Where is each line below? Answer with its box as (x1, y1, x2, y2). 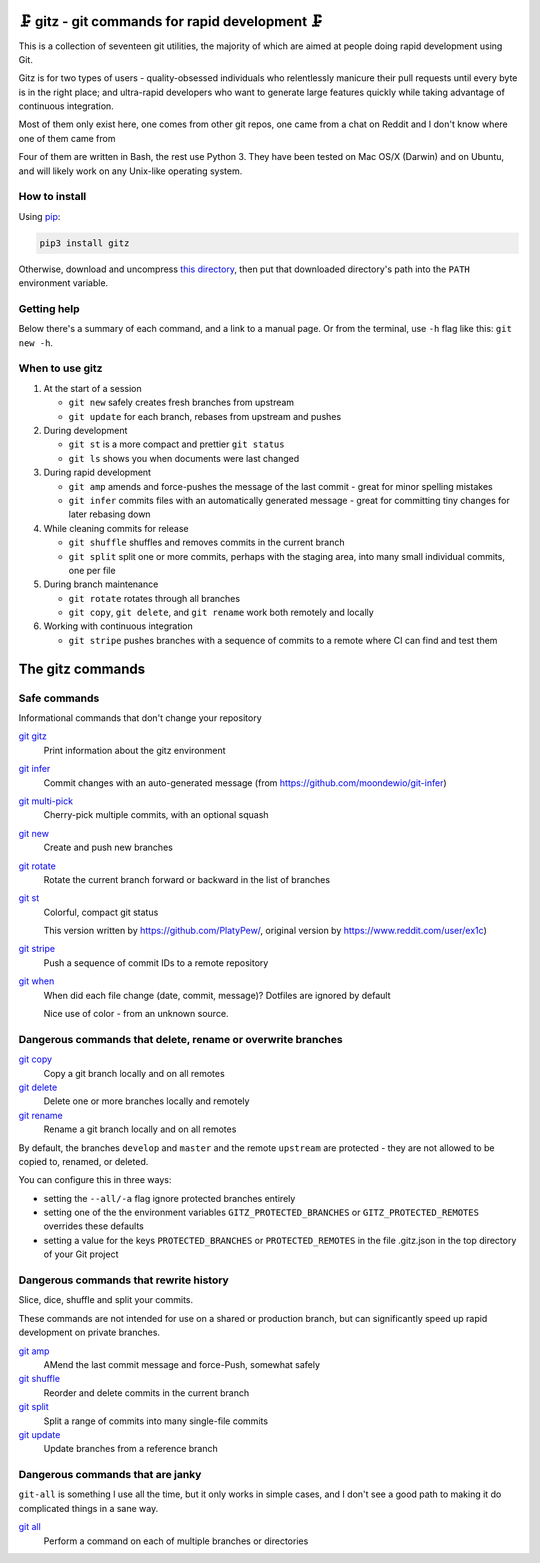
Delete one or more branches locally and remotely (43, 1095, 250, 1107)
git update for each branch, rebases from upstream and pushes (68, 410, 342, 422)
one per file (68, 564, 116, 576)
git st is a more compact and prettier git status (68, 438, 285, 450)
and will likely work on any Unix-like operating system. (18, 165, 243, 177)
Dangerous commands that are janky (18, 1468, 202, 1482)
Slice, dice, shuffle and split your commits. (18, 1294, 194, 1306)
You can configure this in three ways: (18, 1174, 172, 1186)
